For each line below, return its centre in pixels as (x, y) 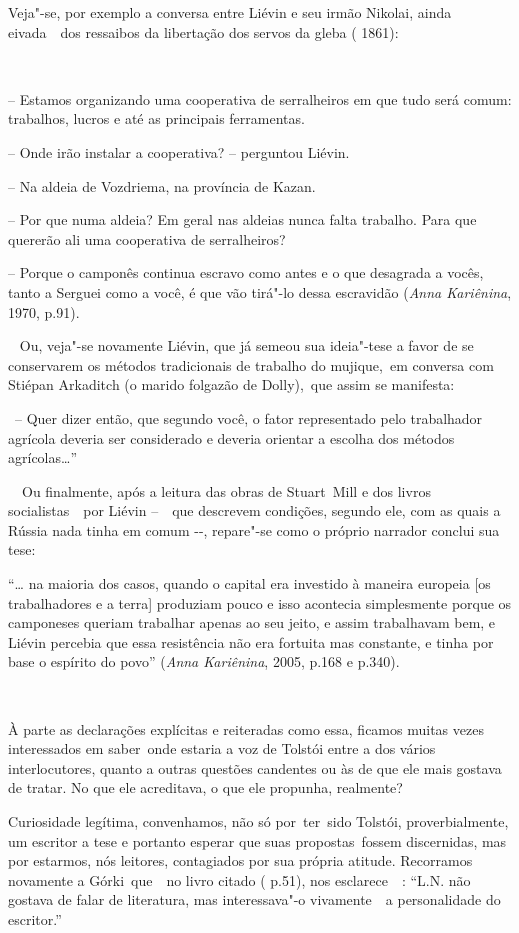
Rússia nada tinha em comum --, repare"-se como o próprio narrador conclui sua (254, 529)
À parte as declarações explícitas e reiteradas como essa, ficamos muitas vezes (246, 728)
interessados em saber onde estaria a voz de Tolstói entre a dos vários (222, 748)
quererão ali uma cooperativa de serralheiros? (147, 238)
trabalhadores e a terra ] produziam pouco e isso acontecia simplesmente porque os (260, 602)
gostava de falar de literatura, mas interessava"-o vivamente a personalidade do (254, 899)
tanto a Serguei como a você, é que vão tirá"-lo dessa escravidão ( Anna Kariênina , (260, 291)
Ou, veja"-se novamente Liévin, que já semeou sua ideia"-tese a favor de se (246, 345)
